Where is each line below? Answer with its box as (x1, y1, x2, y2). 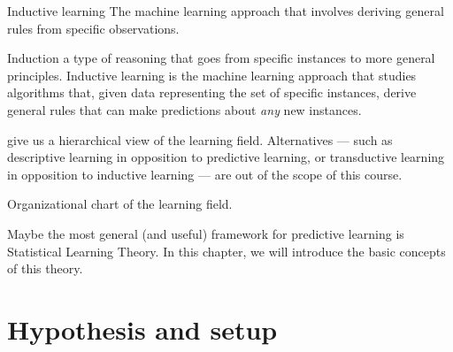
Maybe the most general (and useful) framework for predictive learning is (7, 224, 404, 242)
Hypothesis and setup (7, 310, 278, 347)
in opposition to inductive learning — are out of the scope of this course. (7, 165, 403, 183)
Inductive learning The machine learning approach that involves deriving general (7, 2, 444, 19)
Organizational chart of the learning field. (7, 195, 233, 213)
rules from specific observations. (7, 19, 180, 37)
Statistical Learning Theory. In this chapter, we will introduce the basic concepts (7, 241, 446, 260)
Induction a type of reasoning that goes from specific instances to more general (7, 49, 435, 67)
